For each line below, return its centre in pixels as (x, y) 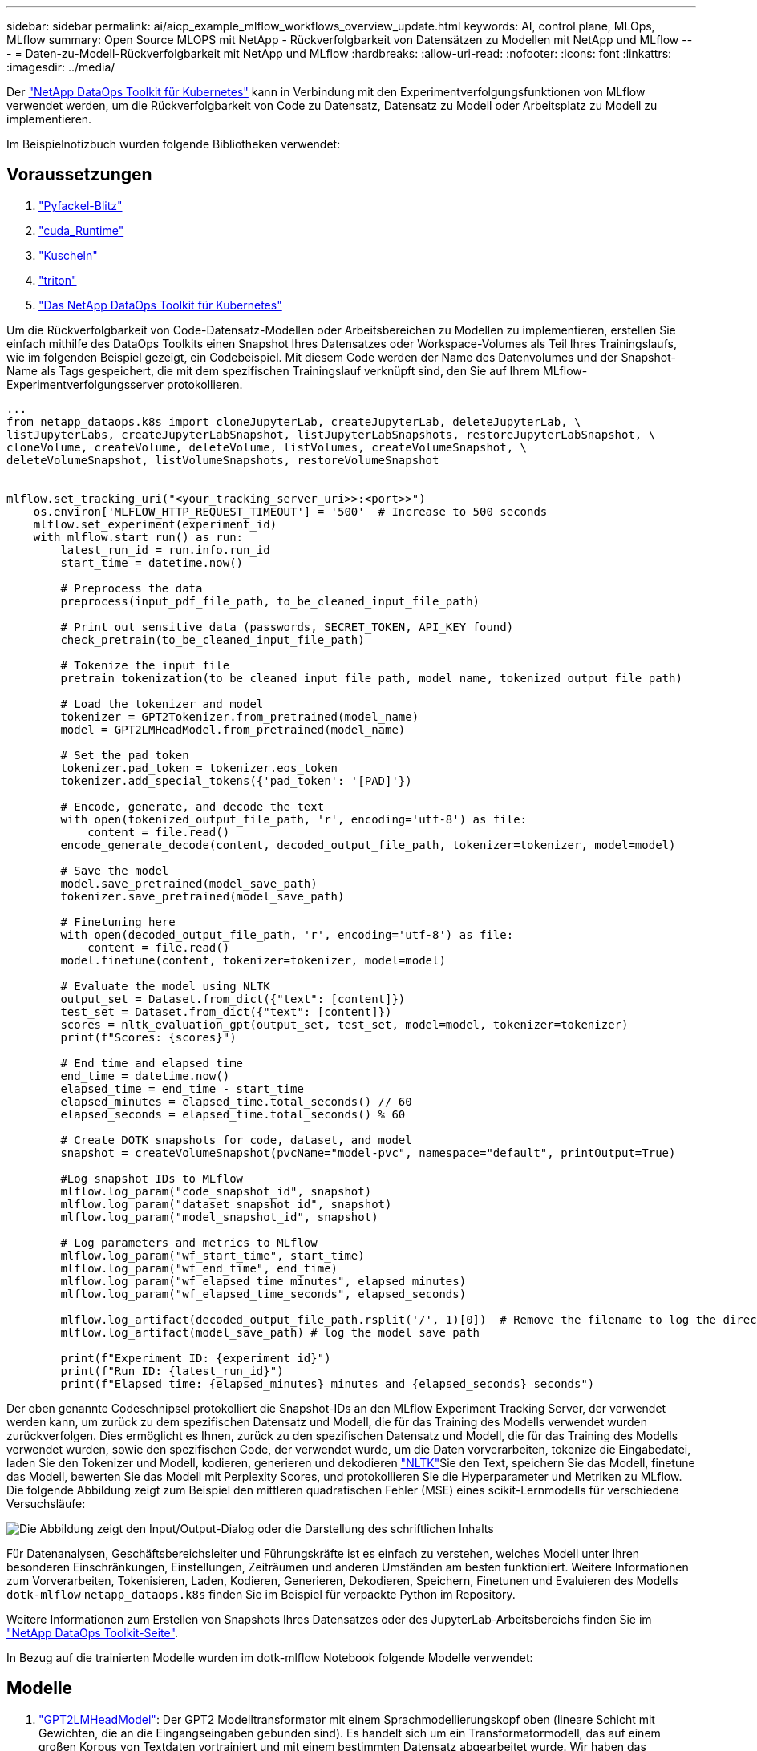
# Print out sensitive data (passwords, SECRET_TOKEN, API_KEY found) (287, 627)
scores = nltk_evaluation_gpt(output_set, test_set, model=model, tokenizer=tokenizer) (344, 1024)
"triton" (58, 280)
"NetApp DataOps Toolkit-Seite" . (92, 1632)
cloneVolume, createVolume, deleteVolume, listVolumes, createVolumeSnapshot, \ (267, 447)
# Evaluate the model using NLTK (165, 986)
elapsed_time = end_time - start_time (182, 1088)
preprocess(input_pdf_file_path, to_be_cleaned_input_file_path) (270, 601)
